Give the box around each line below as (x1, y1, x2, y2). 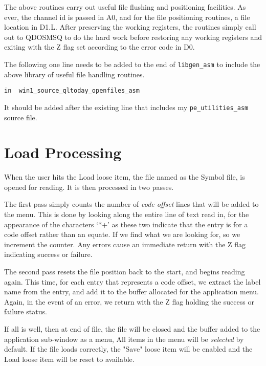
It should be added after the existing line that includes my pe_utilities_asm (4, 101, 249, 112)
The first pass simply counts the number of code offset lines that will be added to (4, 199, 259, 209)
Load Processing (4, 142, 122, 163)
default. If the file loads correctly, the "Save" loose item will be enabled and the (4, 343, 253, 354)
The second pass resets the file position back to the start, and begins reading (4, 266, 245, 276)
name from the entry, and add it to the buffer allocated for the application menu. (4, 286, 259, 297)
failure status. (4, 306, 47, 317)
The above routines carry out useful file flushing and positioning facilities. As (4, 2, 246, 12)
